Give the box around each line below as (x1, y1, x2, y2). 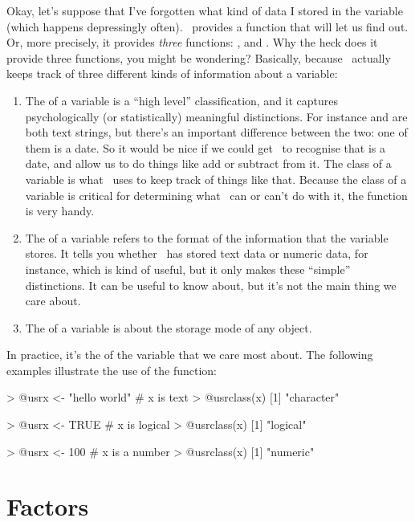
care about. (25, 292, 81, 309)
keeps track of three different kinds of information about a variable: (6, 65, 338, 82)
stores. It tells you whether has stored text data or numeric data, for (25, 245, 368, 262)
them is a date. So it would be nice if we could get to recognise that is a (25, 139, 386, 156)
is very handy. (25, 202, 95, 219)
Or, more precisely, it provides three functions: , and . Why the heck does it (6, 34, 378, 51)
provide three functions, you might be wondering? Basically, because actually (6, 49, 391, 66)
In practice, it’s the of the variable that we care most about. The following (6, 346, 373, 363)
